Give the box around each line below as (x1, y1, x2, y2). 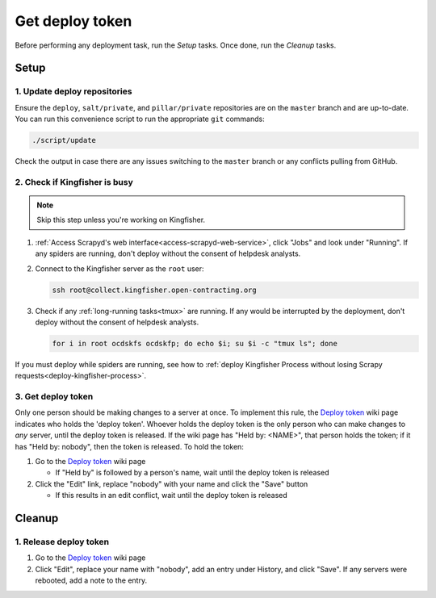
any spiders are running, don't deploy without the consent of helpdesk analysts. (35, 249, 301, 258)
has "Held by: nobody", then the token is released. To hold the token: (15, 441, 244, 451)
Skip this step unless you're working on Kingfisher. (36, 215, 206, 225)
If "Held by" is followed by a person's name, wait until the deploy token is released (55, 468, 330, 478)
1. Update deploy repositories (15, 86, 132, 97)
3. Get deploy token (15, 391, 94, 403)
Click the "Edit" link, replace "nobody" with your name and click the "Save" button (35, 479, 308, 488)
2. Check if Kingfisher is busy (15, 176, 133, 187)
